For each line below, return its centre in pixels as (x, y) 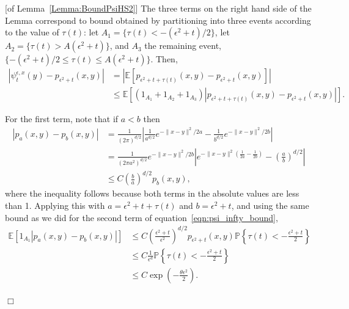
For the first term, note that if (62, 119)
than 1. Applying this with (55, 205)
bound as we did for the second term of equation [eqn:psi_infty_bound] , (141, 217)
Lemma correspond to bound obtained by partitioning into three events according (158, 20)
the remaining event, (183, 45)
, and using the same (270, 205)
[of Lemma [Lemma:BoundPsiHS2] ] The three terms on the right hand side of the (158, 8)
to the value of (32, 32)
